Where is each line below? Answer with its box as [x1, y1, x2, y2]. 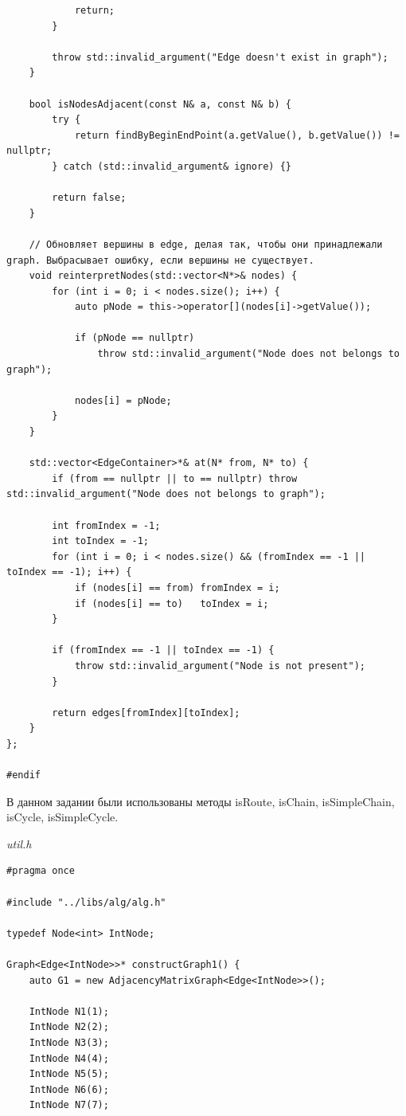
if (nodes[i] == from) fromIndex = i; [74, 581, 280, 593]
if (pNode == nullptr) [74, 332, 195, 344]
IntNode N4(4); [29, 1052, 109, 1064]
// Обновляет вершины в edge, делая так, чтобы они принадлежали [29, 238, 383, 250]
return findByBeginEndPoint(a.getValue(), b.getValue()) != [74, 129, 400, 141]
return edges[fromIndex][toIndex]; [52, 707, 240, 719]
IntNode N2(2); [29, 1021, 109, 1033]
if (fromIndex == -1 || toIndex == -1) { [52, 644, 275, 656]
